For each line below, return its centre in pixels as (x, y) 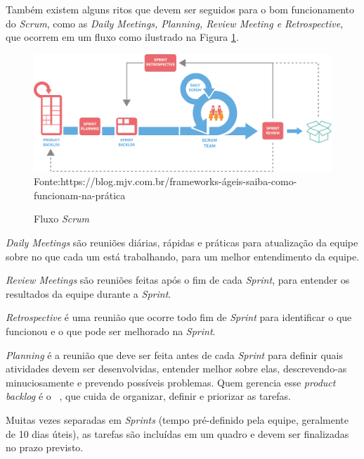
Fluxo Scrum (62, 219)
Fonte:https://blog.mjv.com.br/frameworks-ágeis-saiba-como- (165, 181)
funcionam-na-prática (80, 195)
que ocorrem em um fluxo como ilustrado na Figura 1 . (122, 37)
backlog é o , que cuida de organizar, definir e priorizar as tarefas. (148, 396)
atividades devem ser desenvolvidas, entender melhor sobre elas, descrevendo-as (176, 369)
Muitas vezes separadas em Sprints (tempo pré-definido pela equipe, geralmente (177, 419)
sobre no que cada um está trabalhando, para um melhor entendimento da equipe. (183, 256)
